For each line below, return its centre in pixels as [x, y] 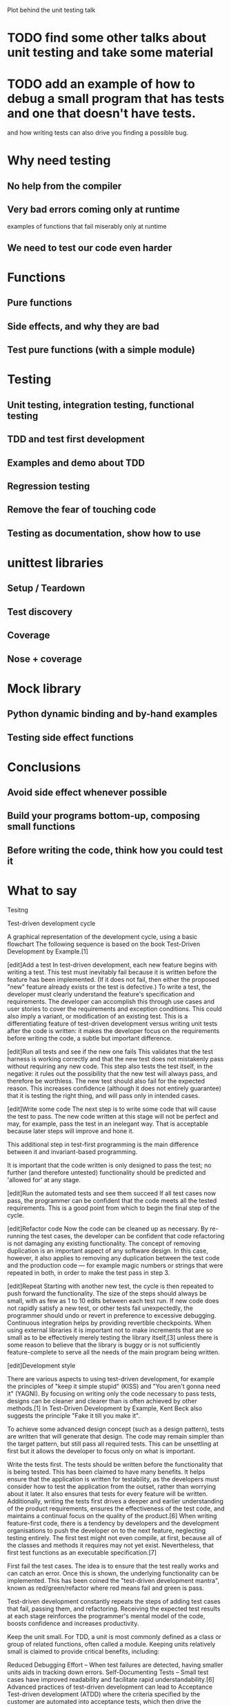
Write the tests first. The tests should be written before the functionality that [115, 1464]
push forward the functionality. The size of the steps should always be [107, 1293]
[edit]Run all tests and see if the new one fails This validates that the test [110, 1051]
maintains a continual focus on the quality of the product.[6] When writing [112, 1515]
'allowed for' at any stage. [44, 1179]
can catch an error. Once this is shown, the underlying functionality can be [113, 1573]
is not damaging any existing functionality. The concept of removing [104, 1243]
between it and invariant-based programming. [72, 1151]
